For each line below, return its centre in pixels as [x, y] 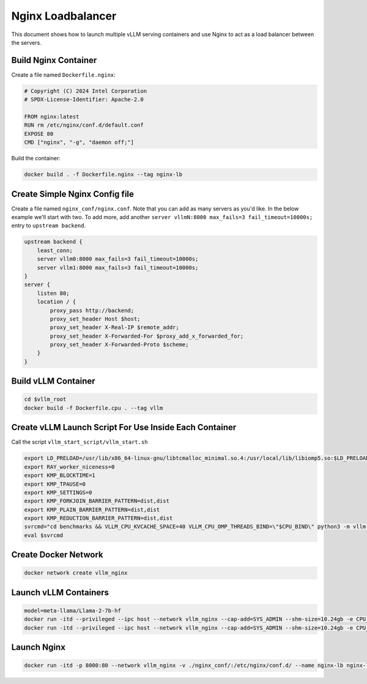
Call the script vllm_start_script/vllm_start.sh [80, 442]
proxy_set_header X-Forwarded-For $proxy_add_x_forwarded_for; [147, 336]
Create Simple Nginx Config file [73, 194]
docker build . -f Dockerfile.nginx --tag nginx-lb [103, 175]
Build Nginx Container [54, 60]
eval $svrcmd [44, 535]
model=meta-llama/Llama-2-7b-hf [73, 611]
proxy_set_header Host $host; [95, 319]
